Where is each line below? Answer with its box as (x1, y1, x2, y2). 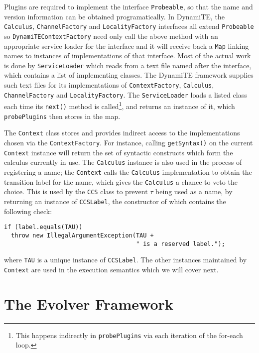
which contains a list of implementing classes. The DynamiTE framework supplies (4, 70, 254, 80)
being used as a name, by (155, 186, 233, 197)
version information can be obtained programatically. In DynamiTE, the (4, 11, 225, 21)
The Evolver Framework (4, 293, 173, 314)
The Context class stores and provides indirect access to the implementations (4, 127, 240, 138)
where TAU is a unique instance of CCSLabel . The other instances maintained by (4, 254, 247, 265)
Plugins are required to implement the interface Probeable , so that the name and (4, 1, 253, 11)
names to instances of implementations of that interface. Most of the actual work (4, 50, 251, 61)
